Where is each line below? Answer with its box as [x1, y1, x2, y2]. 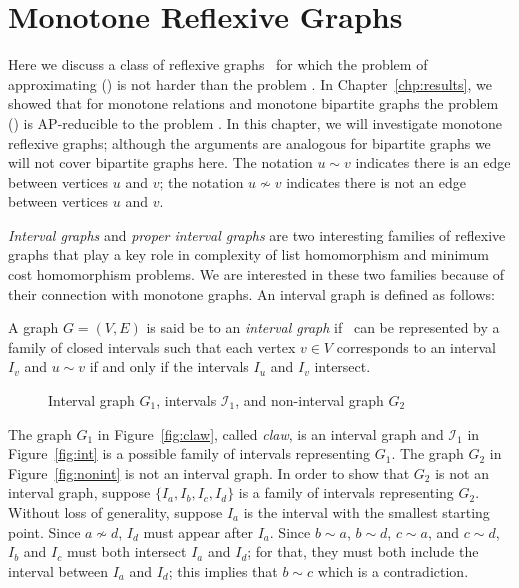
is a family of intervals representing [238, 482, 454, 503]
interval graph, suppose [8, 482, 151, 503]
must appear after [143, 521, 254, 542]
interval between [8, 560, 108, 581]
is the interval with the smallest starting [243, 502, 490, 522]
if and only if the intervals [89, 356, 249, 377]
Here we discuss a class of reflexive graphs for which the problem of [8, 54, 428, 75]
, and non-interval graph [235, 390, 384, 411]
